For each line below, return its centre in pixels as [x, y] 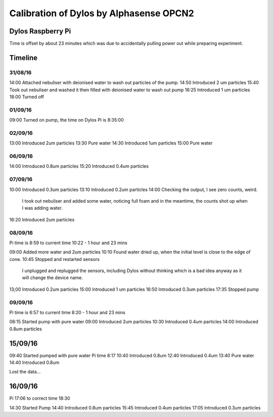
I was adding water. [42, 208]
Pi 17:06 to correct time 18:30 [40, 398]
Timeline [24, 58]
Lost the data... [25, 372]
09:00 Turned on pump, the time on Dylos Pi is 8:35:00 [66, 120]
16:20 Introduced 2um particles [42, 219]
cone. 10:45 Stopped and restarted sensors [54, 259]
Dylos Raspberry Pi [40, 31]
